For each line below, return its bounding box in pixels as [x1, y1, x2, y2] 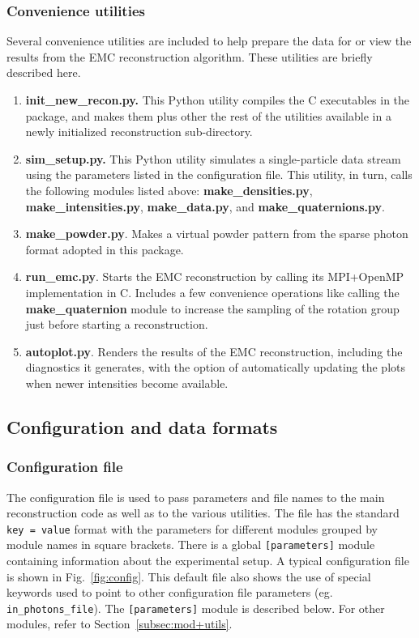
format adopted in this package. [25, 240, 184, 257]
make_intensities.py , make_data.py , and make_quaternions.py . [25, 198, 385, 215]
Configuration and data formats [6, 414, 278, 439]
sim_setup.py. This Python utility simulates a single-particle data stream [25, 150, 401, 167]
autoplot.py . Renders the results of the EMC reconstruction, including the [25, 342, 403, 359]
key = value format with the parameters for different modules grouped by [6, 520, 378, 537]
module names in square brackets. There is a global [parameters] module [6, 536, 375, 553]
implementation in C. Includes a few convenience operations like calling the [25, 283, 400, 300]
